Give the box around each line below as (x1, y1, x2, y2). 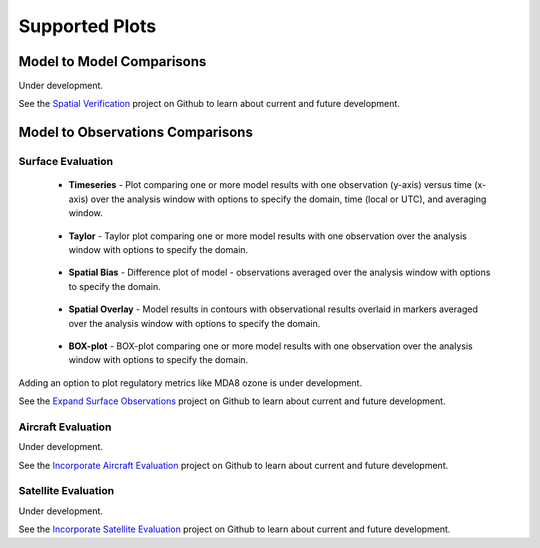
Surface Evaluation (18, 155, 114, 169)
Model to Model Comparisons (18, 53, 207, 70)
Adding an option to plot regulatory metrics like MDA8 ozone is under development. (18, 376, 363, 389)
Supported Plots (18, 15, 157, 37)
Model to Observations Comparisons (18, 124, 254, 141)
